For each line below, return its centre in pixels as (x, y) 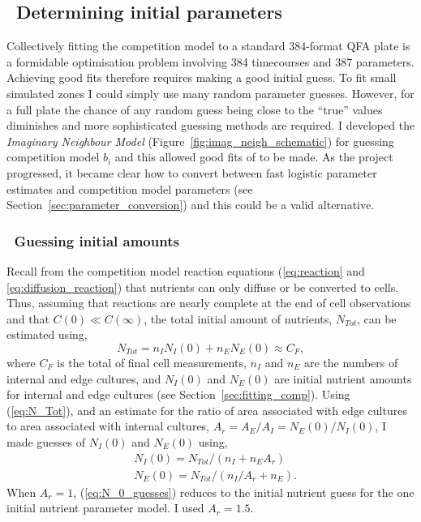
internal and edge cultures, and (84, 378)
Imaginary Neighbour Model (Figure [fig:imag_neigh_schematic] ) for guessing (200, 141)
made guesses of (46, 441)
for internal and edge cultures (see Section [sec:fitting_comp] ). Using (178, 394)
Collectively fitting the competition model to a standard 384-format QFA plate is (208, 46)
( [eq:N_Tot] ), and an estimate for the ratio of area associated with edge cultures (207, 410)
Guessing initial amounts (97, 240)
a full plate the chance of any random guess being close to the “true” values (195, 109)
